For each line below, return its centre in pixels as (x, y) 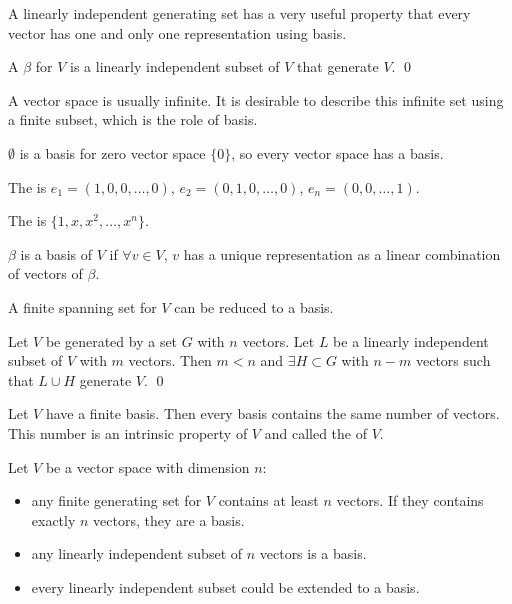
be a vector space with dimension (147, 466)
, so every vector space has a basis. (337, 152)
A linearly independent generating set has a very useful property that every (239, 13)
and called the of (315, 432)
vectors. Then (170, 360)
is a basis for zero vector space (112, 152)
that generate (338, 66)
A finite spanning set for (82, 306)
